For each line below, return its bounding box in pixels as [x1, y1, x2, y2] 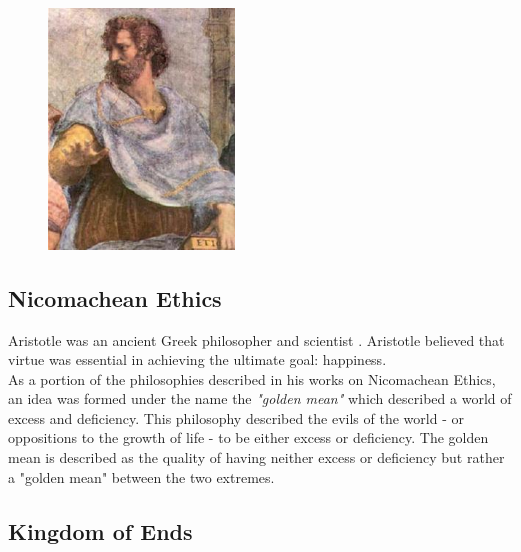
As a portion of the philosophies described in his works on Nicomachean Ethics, [8, 368, 496, 389]
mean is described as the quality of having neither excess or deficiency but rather [8, 447, 505, 468]
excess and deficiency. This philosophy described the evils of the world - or [8, 407, 464, 428]
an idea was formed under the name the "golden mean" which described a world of [8, 388, 512, 409]
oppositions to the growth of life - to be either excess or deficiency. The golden [8, 427, 489, 448]
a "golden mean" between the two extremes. [8, 466, 275, 487]
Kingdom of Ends [8, 515, 193, 546]
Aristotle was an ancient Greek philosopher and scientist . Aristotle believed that [8, 329, 505, 350]
